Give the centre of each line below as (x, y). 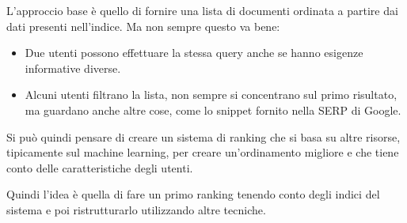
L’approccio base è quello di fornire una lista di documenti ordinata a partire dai (202, 10)
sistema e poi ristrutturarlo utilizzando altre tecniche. (136, 209)
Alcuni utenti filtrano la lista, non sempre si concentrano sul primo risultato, (211, 94)
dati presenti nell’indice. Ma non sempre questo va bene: (143, 26)
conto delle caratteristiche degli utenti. (100, 167)
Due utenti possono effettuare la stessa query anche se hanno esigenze (194, 53)
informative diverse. (73, 68)
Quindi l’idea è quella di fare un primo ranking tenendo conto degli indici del (193, 194)
